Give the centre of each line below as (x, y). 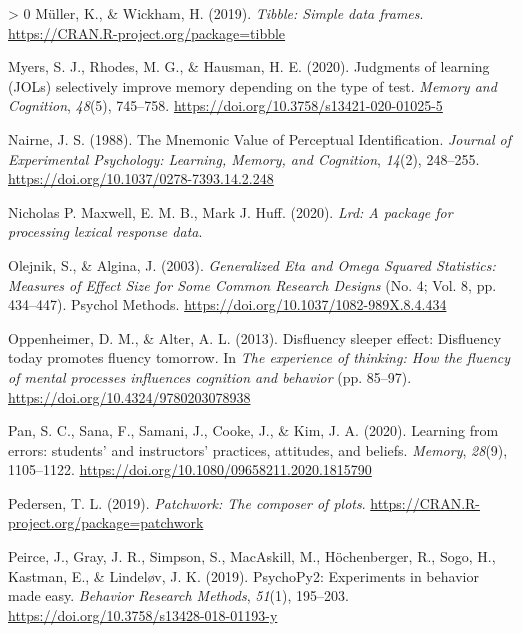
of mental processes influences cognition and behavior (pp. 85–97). (210, 376)
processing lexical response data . (105, 231)
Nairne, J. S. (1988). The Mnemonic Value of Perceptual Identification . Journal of (259, 138)
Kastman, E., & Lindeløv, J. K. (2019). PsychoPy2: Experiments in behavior (243, 575)
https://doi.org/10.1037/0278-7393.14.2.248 (141, 178)
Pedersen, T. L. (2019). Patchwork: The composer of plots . (187, 502)
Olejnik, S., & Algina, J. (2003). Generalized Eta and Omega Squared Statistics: (252, 264)
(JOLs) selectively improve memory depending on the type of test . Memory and (252, 85)
